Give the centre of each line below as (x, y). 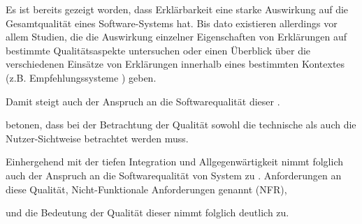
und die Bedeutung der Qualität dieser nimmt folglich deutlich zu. (147, 212)
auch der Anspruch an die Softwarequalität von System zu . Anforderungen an (174, 175)
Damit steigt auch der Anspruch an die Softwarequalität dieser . (143, 101)
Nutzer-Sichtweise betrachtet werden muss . (97, 138)
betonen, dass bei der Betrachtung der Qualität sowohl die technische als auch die (181, 125)
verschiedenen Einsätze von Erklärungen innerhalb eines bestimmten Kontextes (175, 64)
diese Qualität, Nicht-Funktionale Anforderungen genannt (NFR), (146, 189)
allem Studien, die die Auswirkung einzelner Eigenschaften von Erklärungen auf (176, 37)
